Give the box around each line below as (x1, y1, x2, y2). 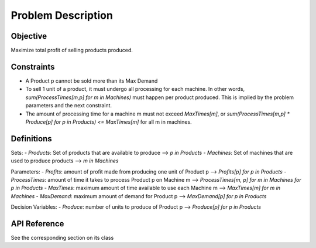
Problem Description (11, 9, 114, 22)
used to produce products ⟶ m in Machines (11, 157, 119, 164)
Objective (11, 31, 47, 41)
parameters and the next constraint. (25, 102, 112, 109)
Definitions (11, 134, 52, 144)
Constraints (11, 62, 55, 72)
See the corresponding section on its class (11, 235, 114, 242)
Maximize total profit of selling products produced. (11, 47, 133, 54)
